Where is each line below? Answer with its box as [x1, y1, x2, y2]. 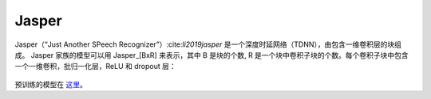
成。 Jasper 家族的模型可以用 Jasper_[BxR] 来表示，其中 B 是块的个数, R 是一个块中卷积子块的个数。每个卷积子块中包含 [14, 50, 409, 59]
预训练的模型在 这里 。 [14, 79, 87, 89]
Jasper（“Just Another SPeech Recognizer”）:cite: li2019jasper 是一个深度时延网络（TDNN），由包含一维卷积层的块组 [14, 40, 402, 49]
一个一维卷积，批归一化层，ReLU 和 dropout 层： [14, 62, 176, 71]
